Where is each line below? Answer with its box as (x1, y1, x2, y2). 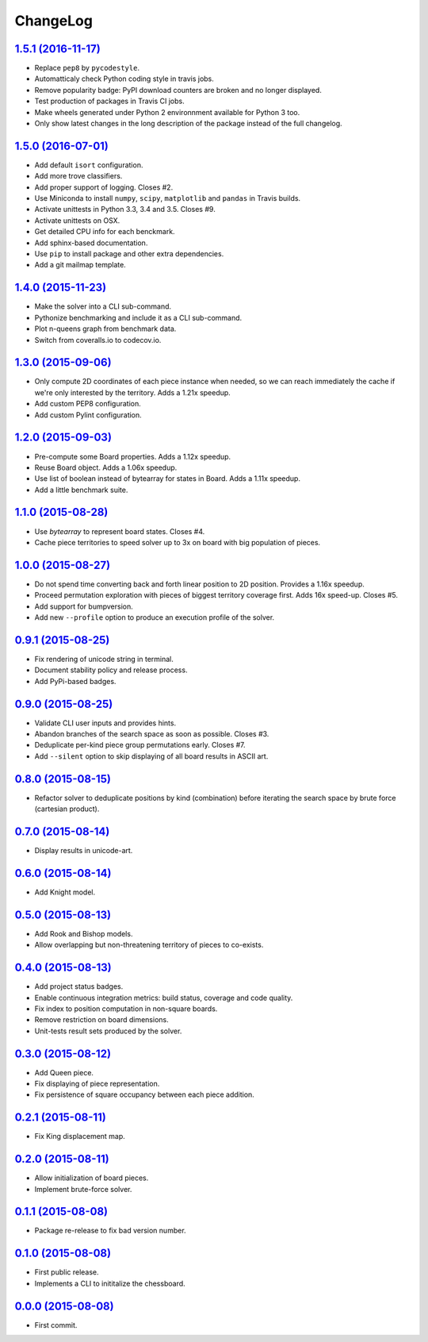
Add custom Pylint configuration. (34, 410, 142, 420)
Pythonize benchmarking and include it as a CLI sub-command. (34, 313, 243, 322)
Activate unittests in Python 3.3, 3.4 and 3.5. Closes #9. (34, 205, 216, 214)
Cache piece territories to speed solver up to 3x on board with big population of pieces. (34, 537, 321, 547)
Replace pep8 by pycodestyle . (34, 63, 140, 73)
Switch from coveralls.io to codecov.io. (34, 335, 162, 344)
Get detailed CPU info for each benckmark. (34, 227, 175, 236)
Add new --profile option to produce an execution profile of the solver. (34, 613, 275, 622)
